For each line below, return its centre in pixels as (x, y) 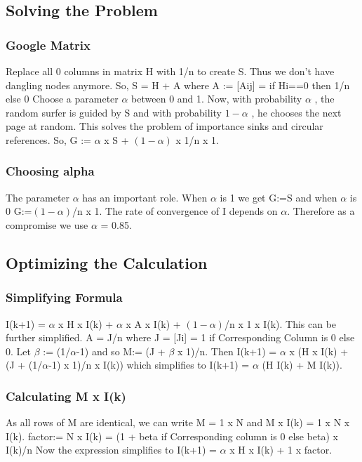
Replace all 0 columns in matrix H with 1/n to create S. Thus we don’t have (170, 71)
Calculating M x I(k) (66, 396)
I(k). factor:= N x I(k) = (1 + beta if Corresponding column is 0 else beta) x (172, 436)
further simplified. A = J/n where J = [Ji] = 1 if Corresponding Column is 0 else (180, 337)
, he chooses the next (296, 112)
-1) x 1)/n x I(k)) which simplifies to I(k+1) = (149, 365)
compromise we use (47, 224)
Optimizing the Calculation (107, 262)
